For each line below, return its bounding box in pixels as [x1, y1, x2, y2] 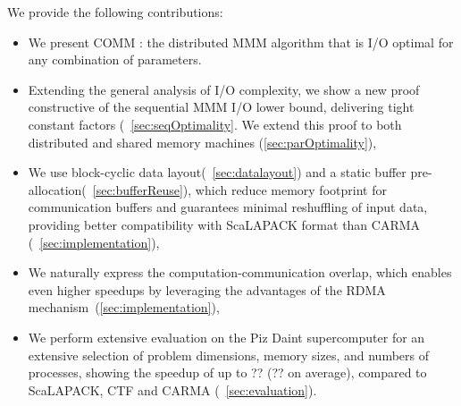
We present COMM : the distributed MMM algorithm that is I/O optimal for [28, 32, 454, 51]
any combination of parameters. [28, 50, 202, 69]
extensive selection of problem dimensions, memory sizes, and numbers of [28, 345, 430, 364]
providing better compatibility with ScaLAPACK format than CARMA [28, 215, 421, 233]
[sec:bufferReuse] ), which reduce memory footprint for [92, 180, 387, 199]
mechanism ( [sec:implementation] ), [28, 298, 220, 317]
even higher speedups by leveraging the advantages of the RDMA [28, 280, 386, 299]
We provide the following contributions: [7, 3, 223, 21]
